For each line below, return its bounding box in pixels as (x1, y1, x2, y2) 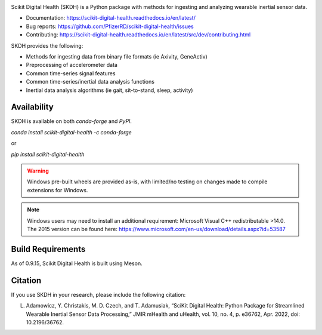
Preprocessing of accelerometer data (26, 62, 117, 69)
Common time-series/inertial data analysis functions (26, 78, 155, 85)
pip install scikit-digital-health (11, 150, 85, 158)
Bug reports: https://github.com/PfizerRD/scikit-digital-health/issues (26, 23, 194, 30)
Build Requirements (11, 244, 86, 254)
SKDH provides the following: (11, 42, 83, 49)
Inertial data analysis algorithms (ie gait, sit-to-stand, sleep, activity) (26, 87, 193, 94)
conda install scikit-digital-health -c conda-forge (11, 128, 132, 136)
